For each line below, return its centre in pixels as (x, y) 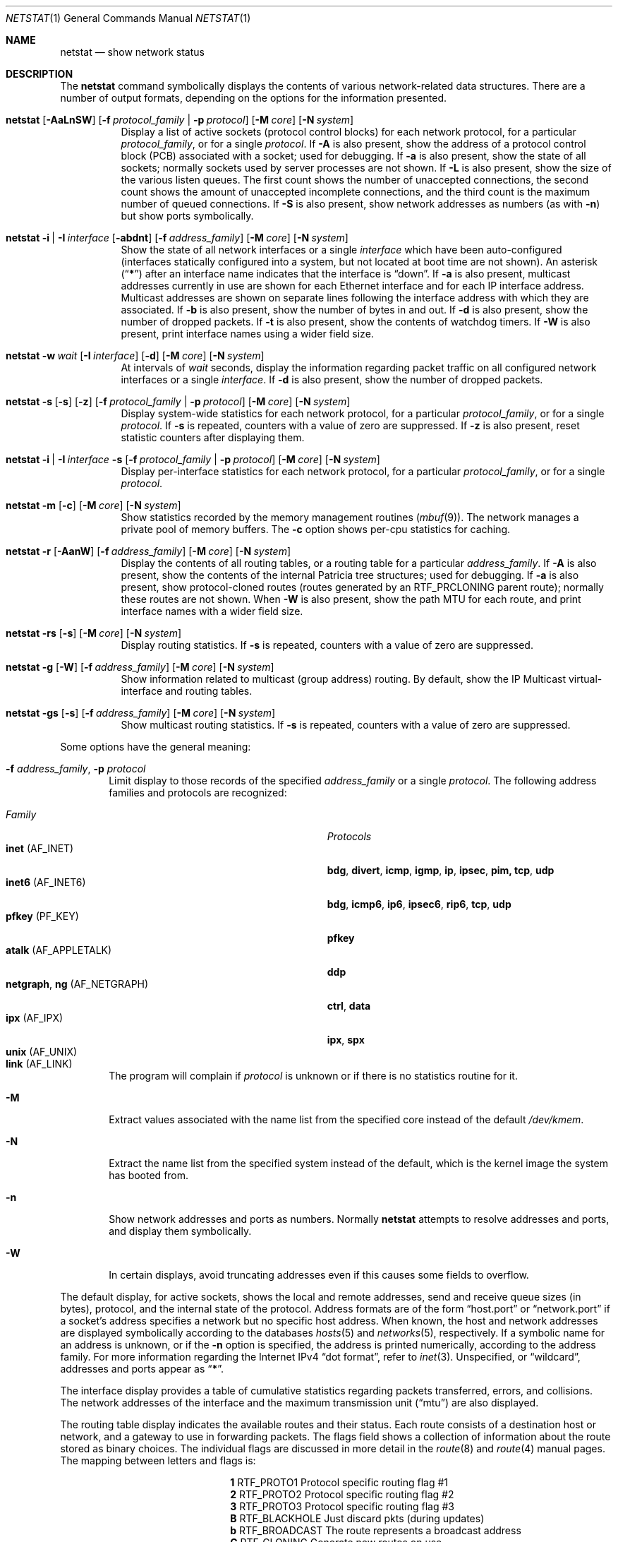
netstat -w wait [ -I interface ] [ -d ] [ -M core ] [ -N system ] (135, 355)
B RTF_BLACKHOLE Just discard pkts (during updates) (357, 1518)
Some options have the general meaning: (156, 747)
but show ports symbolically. (187, 216)
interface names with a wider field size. (212, 611)
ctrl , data (349, 1006)
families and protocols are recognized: (198, 793)
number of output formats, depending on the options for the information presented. (254, 98)
